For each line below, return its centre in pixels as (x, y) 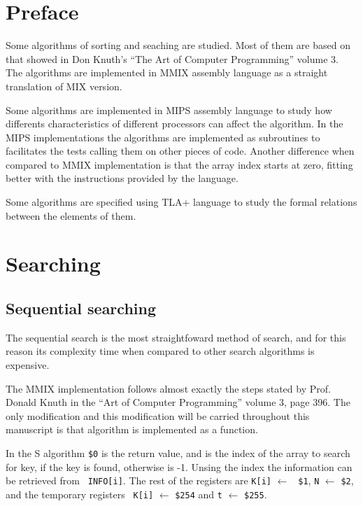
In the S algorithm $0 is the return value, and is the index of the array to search (178, 452)
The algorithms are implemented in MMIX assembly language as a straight (167, 72)
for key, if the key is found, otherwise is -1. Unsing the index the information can (179, 466)
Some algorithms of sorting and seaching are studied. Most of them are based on (178, 45)
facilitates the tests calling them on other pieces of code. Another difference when (180, 151)
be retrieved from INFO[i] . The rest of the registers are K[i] (138, 480)
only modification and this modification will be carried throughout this (158, 415)
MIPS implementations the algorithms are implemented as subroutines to (163, 137)
